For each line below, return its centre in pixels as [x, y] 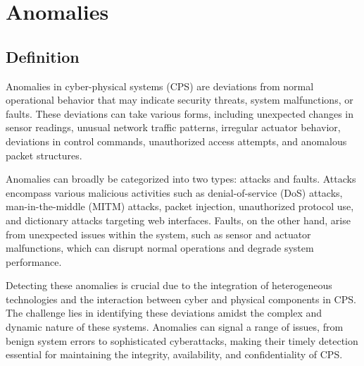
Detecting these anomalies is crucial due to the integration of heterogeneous [169, 285]
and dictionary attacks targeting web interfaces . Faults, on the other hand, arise [178, 220]
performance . [34, 261]
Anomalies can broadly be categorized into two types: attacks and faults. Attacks [181, 179]
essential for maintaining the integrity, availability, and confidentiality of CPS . [174, 354]
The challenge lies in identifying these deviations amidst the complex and [164, 313]
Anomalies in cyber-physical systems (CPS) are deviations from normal [160, 86]
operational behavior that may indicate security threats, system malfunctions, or [180, 100]
